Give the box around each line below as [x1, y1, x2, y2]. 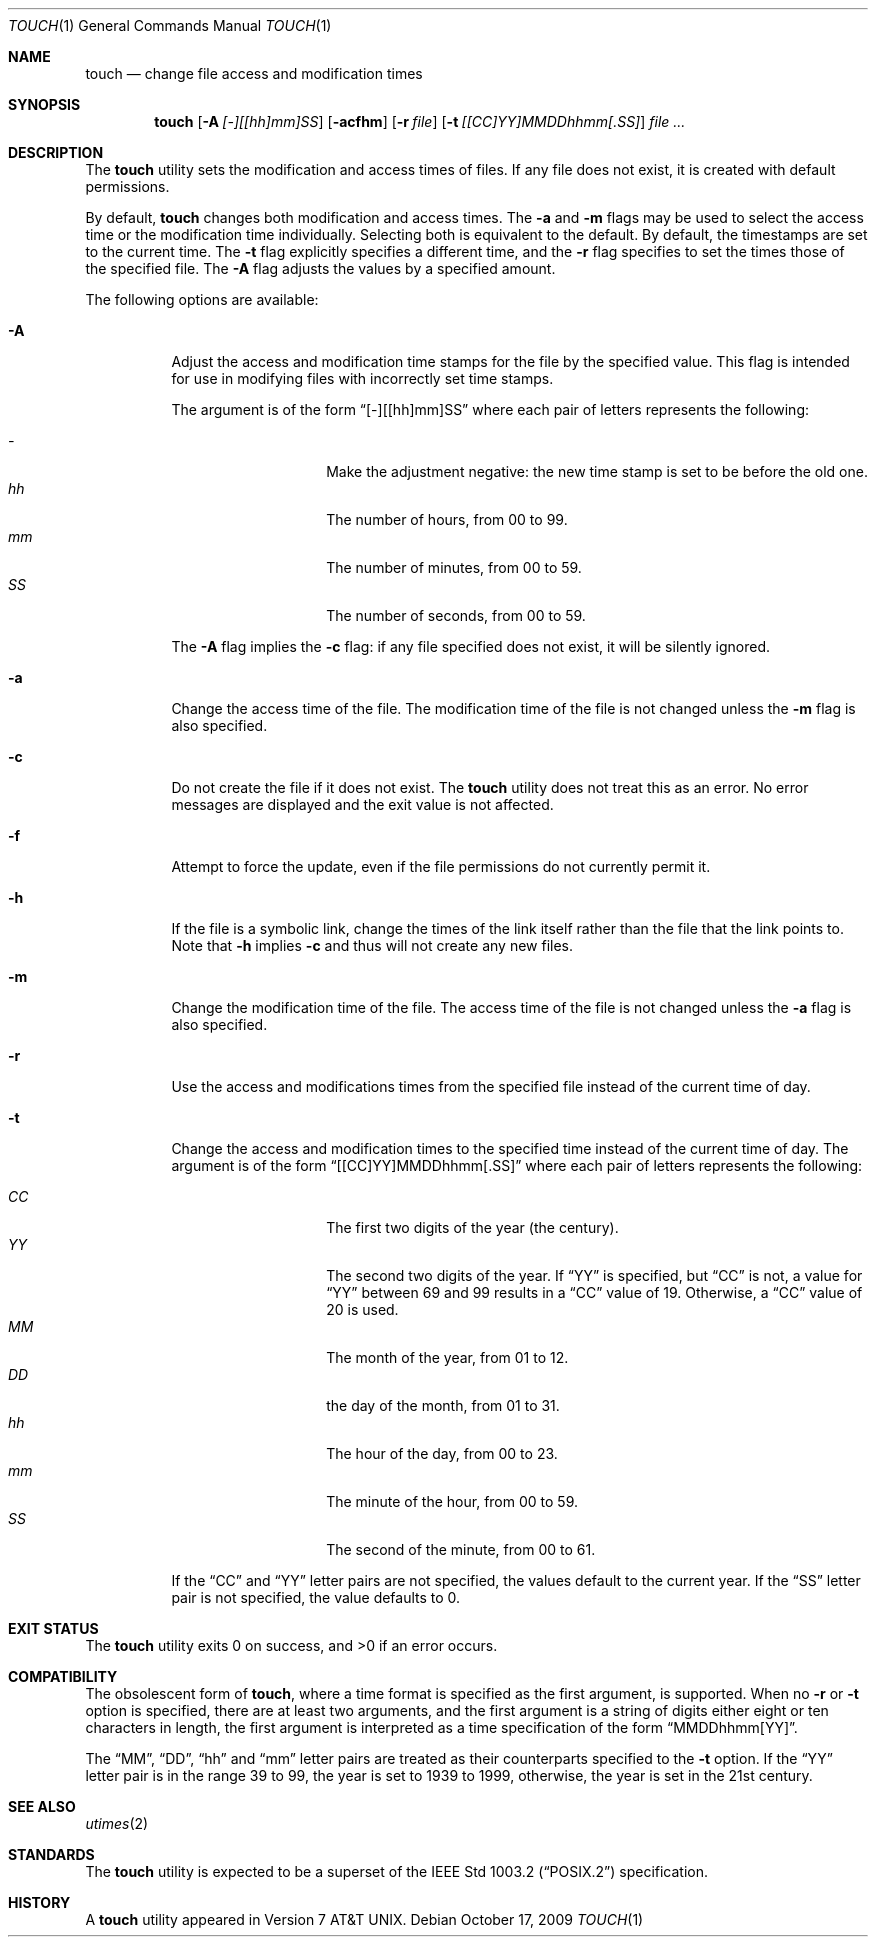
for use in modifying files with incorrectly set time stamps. [171, 370, 554, 387]
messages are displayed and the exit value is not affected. [171, 796, 554, 813]
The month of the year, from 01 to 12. [326, 1349, 569, 1366]
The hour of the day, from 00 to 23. [326, 1445, 558, 1462]
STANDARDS [8, 1846, 95, 1863]
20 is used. [326, 1301, 399, 1318]
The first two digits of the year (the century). [326, 1219, 619, 1236]
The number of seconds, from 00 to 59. [326, 607, 586, 624]
